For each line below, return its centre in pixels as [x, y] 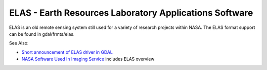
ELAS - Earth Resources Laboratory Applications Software [131, 13]
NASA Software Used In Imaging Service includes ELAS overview [88, 59]
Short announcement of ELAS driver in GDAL [67, 52]
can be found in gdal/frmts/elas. [42, 34]
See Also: [19, 43]
